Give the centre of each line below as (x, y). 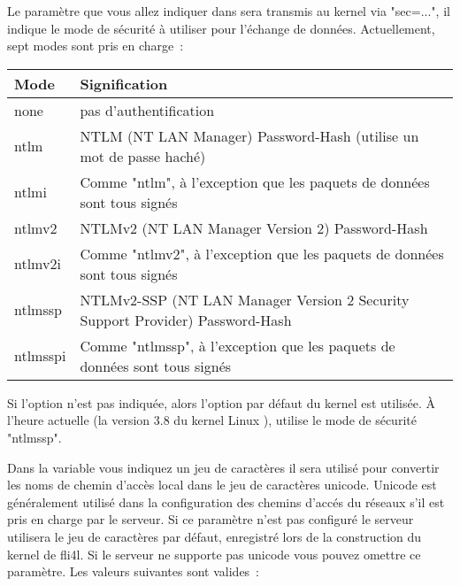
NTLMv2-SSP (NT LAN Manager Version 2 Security (245, 299)
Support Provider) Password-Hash (186, 320)
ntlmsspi (40, 356)
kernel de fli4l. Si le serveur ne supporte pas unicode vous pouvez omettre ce (214, 554)
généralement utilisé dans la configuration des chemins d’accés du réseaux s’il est (226, 501)
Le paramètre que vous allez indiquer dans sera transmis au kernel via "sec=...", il (229, 11)
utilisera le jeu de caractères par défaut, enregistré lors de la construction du (215, 536)
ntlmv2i (38, 264)
